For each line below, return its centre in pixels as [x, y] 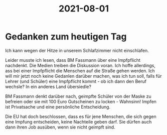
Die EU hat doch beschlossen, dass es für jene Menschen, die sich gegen [81, 116]
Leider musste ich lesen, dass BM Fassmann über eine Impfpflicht [73, 60]
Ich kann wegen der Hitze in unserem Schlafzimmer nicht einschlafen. [77, 50]
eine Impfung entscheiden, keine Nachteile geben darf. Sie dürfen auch [79, 122]
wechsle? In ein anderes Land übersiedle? [48, 86]
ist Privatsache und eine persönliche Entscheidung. [58, 107]
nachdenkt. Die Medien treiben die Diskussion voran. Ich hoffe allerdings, [80, 65]
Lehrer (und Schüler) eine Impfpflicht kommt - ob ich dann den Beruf [76, 81]
